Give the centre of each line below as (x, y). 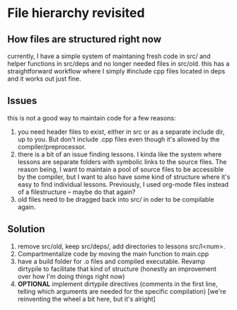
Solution (26, 229)
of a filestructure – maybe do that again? (76, 192)
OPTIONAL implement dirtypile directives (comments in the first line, (117, 284)
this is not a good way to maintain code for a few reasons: (92, 117)
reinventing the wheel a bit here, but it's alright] (86, 299)
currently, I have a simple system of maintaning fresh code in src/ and (109, 56)
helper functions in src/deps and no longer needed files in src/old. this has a (118, 64)
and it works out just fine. (44, 79)
